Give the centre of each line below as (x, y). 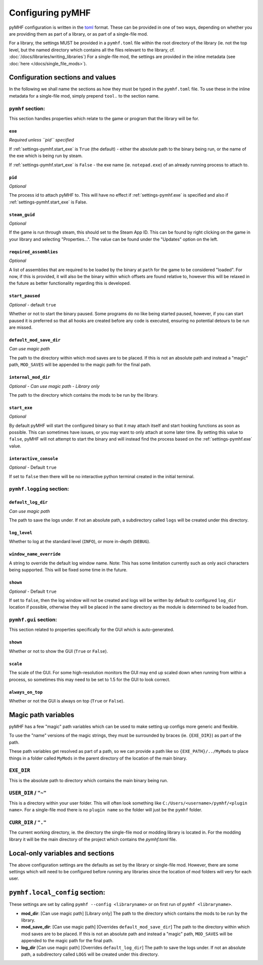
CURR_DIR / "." (28, 822)
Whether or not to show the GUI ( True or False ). (58, 651)
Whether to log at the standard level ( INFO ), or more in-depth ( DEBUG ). (80, 542)
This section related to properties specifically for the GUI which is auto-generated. (92, 630)
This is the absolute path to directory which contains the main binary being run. (88, 780)
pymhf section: (27, 108)
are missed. (21, 327)
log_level (21, 533)
